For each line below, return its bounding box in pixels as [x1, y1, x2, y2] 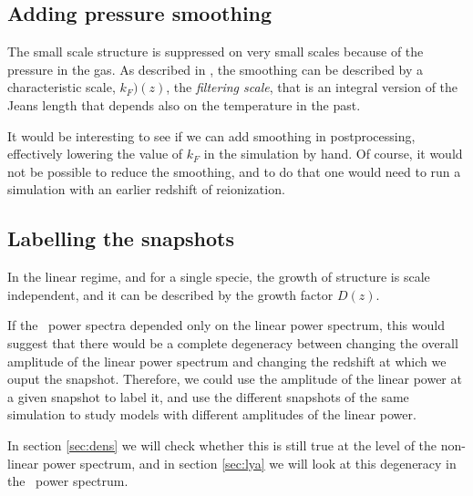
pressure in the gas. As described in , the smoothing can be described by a [7, 59, 424, 78]
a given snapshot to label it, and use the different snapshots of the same [7, 387, 409, 406]
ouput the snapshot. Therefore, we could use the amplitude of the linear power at [7, 369, 462, 388]
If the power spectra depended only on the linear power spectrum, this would [7, 315, 445, 335]
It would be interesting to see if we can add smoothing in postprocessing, [7, 126, 416, 145]
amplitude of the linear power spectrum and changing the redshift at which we [7, 351, 447, 370]
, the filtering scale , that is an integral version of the [166, 77, 458, 97]
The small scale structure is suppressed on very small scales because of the [7, 42, 424, 61]
